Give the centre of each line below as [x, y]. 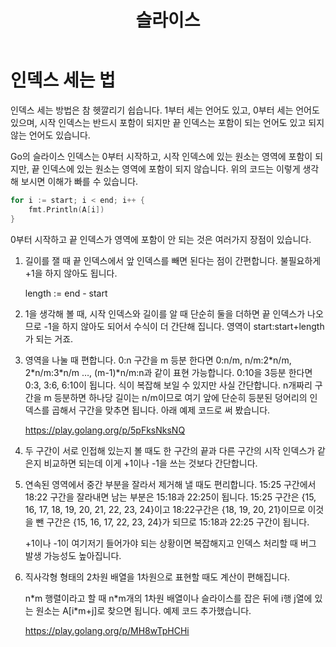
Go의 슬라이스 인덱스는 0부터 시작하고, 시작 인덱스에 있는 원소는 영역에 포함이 [161, 156]
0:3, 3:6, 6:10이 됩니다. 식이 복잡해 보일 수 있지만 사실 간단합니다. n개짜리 [168, 385]
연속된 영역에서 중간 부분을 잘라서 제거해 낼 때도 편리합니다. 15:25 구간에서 [170, 484]
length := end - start [66, 293]
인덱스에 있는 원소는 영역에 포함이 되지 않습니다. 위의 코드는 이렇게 [171, 168]
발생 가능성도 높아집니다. [73, 555]
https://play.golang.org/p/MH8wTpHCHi [107, 630]
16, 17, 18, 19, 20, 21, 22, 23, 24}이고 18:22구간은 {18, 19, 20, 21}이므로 [165, 509]
